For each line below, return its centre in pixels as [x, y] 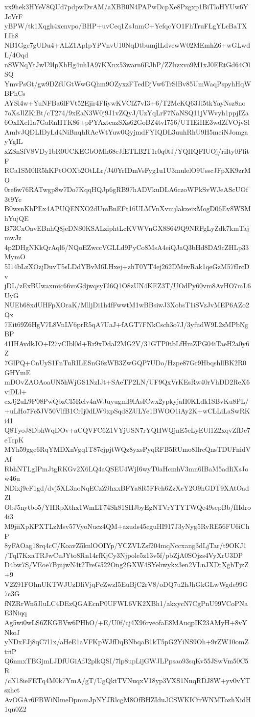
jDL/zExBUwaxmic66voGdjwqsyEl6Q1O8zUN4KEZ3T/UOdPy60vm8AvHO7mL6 [128, 286]
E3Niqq [16, 613]
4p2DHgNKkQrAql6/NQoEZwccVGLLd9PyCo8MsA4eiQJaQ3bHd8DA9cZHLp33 [127, 247]
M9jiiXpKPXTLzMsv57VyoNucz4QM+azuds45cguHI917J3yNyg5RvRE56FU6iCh [127, 526]
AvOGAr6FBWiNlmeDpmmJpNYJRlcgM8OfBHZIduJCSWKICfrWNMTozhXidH [128, 699]
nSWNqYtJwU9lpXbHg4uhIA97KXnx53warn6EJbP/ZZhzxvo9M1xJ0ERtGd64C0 [127, 64]
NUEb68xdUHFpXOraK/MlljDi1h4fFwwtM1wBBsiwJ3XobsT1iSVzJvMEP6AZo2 [127, 305]
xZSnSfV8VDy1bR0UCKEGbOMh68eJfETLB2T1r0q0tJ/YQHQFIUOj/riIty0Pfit [127, 151]
